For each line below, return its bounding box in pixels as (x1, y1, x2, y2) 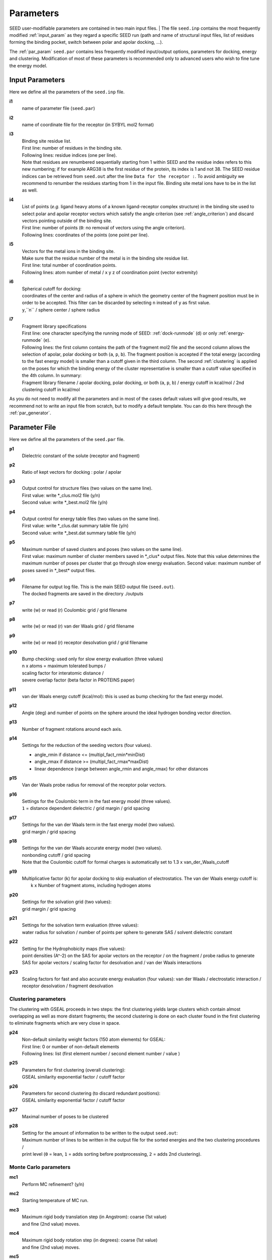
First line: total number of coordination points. (22, 262, 117, 268)
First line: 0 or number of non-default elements (22, 1043, 119, 1049)
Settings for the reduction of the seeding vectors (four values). (22, 742, 152, 748)
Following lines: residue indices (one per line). (22, 152, 117, 158)
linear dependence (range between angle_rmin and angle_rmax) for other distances (34, 766, 209, 772)
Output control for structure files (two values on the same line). (22, 485, 153, 491)
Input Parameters (9, 76, 65, 84)
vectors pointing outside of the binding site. (22, 218, 113, 224)
